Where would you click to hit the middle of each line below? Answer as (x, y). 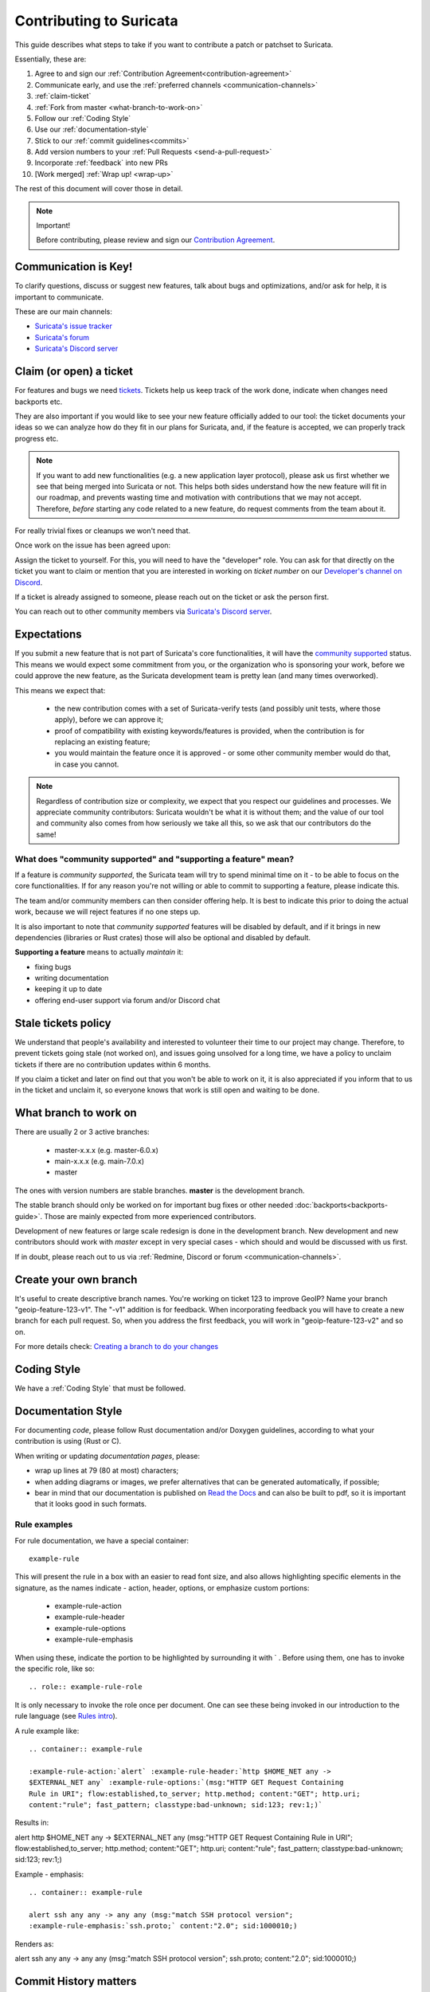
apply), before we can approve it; (109, 720)
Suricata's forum (62, 337)
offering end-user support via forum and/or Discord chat (127, 1000)
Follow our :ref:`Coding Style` (83, 118)
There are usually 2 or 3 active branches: (82, 1132)
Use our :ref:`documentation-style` (92, 129)
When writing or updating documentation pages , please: (107, 1456)
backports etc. (39, 402)
